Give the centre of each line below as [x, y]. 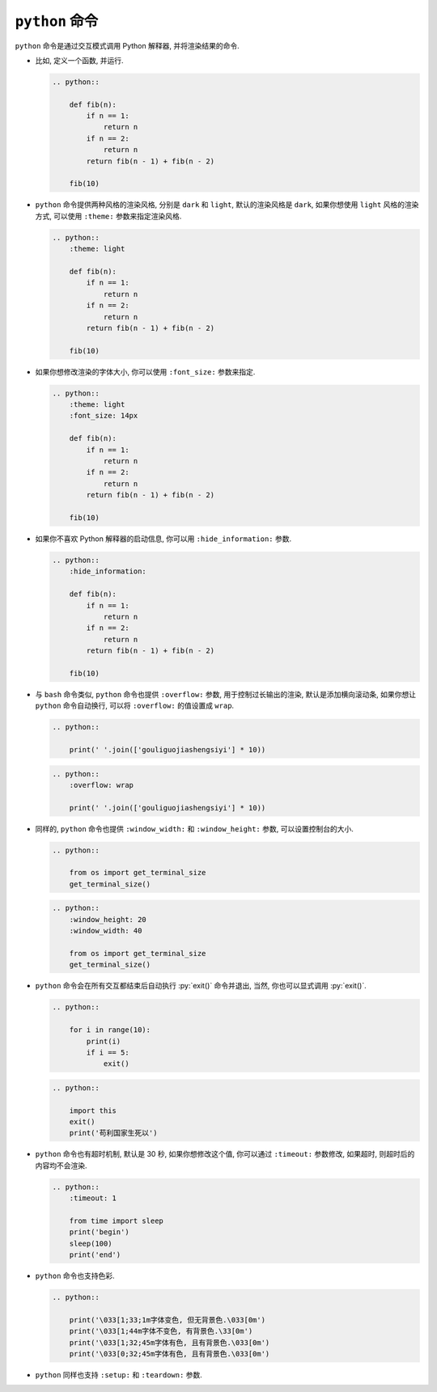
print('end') [95, 1255]
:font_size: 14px [104, 416]
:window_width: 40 [106, 931]
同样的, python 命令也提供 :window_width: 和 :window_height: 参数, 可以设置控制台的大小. [194, 828]
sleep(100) [91, 1243]
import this [93, 1111]
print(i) [104, 1041]
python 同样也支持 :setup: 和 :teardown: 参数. [119, 1375]
